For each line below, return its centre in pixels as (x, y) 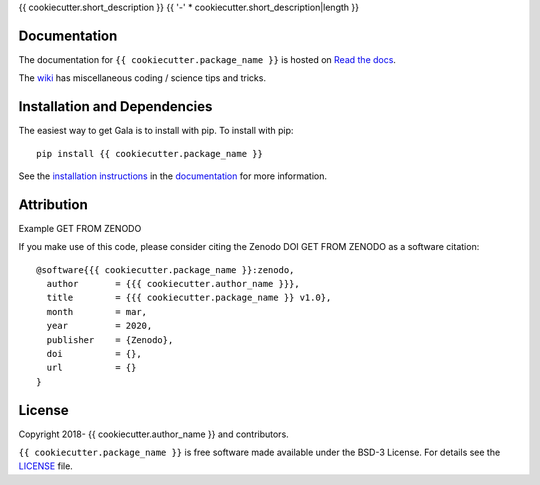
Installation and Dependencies (115, 106)
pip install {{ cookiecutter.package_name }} (150, 153)
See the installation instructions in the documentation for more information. (173, 176)
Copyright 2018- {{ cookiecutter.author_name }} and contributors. (153, 434)
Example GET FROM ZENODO (80, 228)
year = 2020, (99, 326)
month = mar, (97, 311)
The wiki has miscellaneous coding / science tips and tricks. (142, 78)
